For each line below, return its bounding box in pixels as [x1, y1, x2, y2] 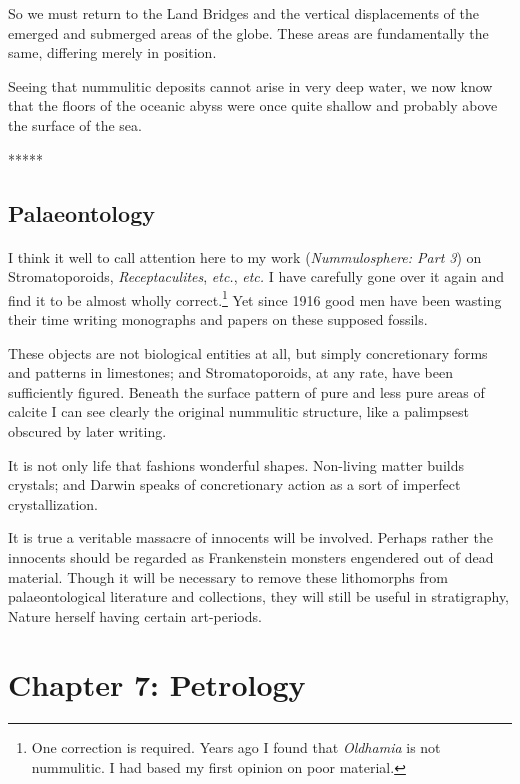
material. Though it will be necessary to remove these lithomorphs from [8, 566, 448, 587]
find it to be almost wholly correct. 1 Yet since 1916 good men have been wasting [8, 286, 502, 310]
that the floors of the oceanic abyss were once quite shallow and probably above [8, 95, 498, 116]
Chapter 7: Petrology [8, 664, 306, 705]
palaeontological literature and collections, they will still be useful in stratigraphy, [8, 586, 510, 607]
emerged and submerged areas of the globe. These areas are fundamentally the [8, 22, 489, 43]
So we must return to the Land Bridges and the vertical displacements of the [8, 3, 479, 23]
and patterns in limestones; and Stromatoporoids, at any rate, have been [8, 362, 453, 383]
